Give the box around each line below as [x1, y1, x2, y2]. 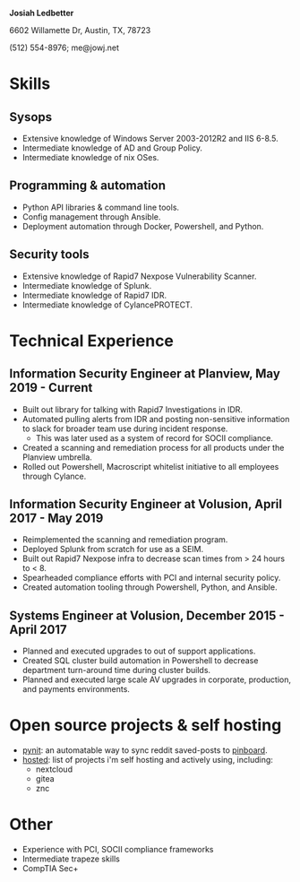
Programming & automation [9, 178, 166, 194]
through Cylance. [21, 471, 87, 481]
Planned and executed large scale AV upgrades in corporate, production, [21, 674, 292, 685]
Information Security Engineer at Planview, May [9, 367, 280, 382]
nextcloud [35, 764, 73, 774]
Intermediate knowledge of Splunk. [21, 280, 152, 290]
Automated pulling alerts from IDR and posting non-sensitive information [21, 413, 290, 424]
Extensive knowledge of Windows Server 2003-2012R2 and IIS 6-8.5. [21, 134, 279, 143]
